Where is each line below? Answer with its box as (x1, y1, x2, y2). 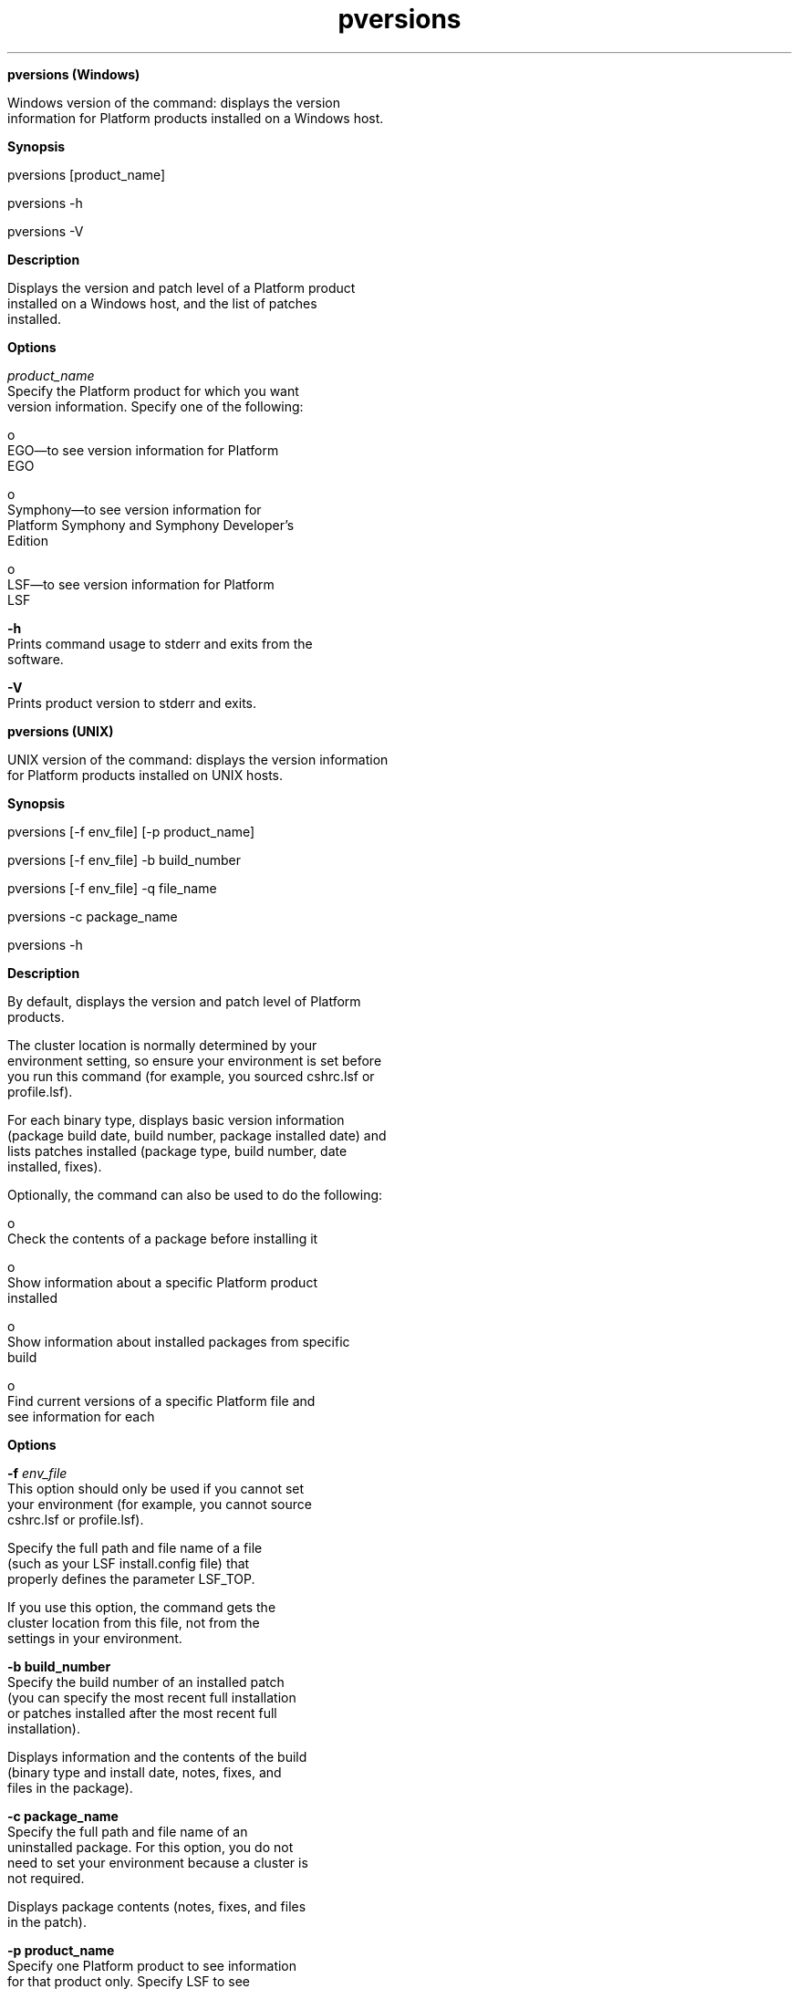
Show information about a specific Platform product (7, 1274, 317, 1290)
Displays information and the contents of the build (7, 1748, 307, 1765)
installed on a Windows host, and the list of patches (7, 295, 317, 311)
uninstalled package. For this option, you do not (7, 1838, 294, 1855)
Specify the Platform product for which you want (7, 382, 299, 399)
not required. (7, 1869, 85, 1886)
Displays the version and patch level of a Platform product (7, 279, 356, 296)
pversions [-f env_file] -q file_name (7, 880, 217, 896)
